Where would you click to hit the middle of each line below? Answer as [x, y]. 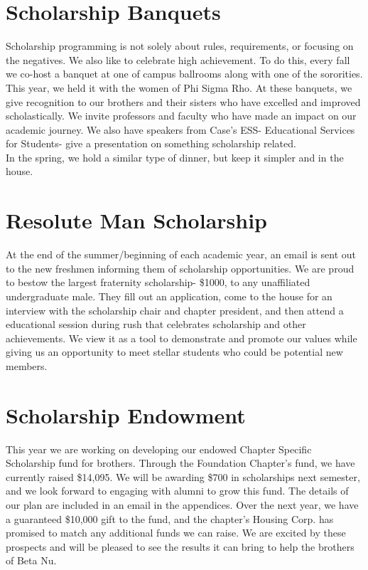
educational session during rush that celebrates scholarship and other [156, 324]
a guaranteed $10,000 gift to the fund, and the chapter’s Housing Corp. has [170, 518]
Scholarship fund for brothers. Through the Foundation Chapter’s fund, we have [180, 463]
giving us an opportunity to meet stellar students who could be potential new [174, 352]
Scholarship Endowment [126, 415]
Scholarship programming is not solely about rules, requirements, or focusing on [180, 46]
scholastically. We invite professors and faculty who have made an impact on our [181, 116]
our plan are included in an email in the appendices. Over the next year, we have [182, 505]
